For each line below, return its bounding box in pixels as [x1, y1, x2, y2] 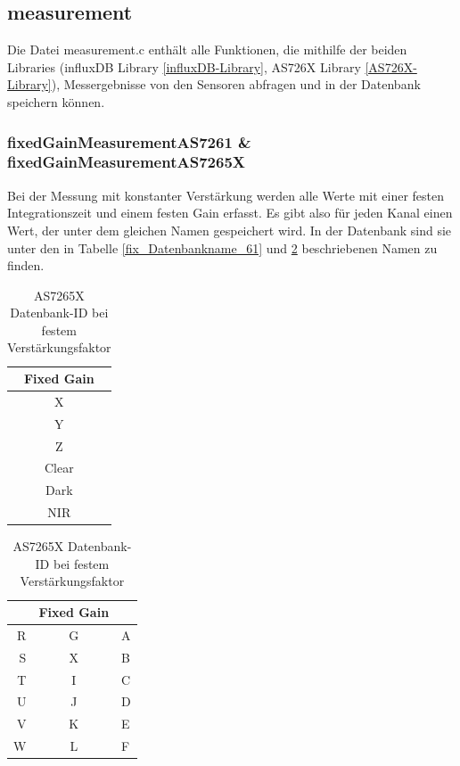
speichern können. [7, 92, 105, 111]
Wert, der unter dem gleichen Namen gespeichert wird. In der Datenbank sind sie [7, 220, 452, 239]
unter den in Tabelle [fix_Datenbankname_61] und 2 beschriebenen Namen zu [7, 238, 438, 257]
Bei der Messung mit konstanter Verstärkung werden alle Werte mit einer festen [7, 185, 445, 204]
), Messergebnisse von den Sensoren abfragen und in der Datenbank [51, 75, 421, 94]
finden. [7, 256, 45, 275]
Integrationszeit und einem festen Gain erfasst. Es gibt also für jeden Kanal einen [7, 203, 453, 222]
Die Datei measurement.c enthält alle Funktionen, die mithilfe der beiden [7, 40, 407, 59]
